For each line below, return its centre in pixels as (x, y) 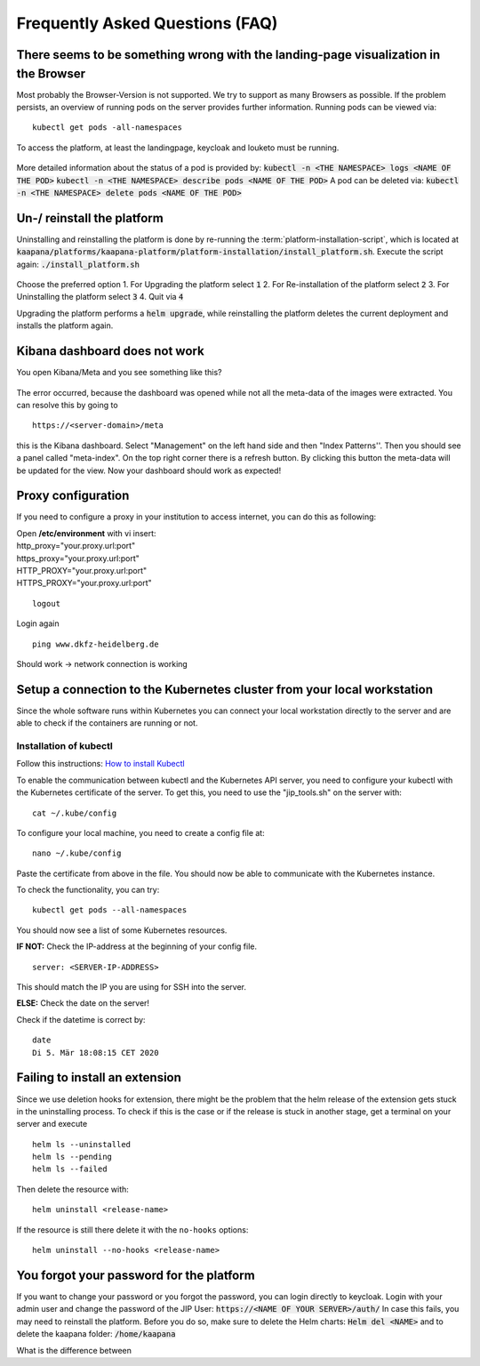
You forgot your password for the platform (136, 1275)
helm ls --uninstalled (82, 1144)
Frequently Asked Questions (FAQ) (147, 23)
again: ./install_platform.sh (78, 264)
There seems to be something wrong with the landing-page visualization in (228, 55)
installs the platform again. (65, 325)
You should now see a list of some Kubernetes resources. (122, 930)
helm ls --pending (72, 1157)
